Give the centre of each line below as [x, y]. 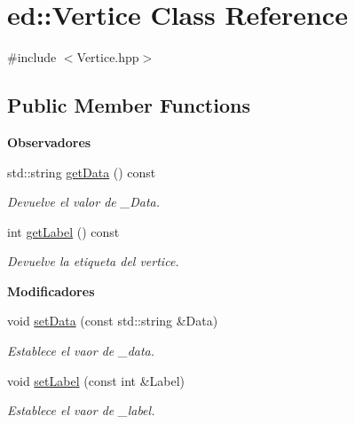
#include [32, 57]
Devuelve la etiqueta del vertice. [93, 261]
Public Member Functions [129, 105]
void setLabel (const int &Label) [96, 380]
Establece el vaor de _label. [81, 410]
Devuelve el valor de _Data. [84, 202]
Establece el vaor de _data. [81, 351]
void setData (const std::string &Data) [113, 321]
